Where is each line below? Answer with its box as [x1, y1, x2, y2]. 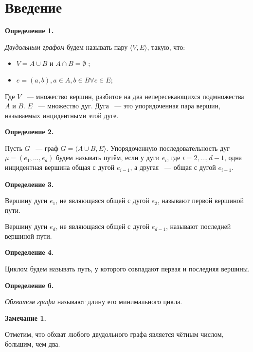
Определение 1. [5, 25, 54, 36]
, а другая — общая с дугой [130, 162, 216, 172]
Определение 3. [5, 179, 54, 189]
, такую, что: [147, 41, 185, 52]
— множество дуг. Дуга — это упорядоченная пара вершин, [38, 101, 220, 111]
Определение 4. [5, 247, 54, 257]
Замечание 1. [5, 312, 46, 323]
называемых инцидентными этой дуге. [5, 110, 119, 120]
